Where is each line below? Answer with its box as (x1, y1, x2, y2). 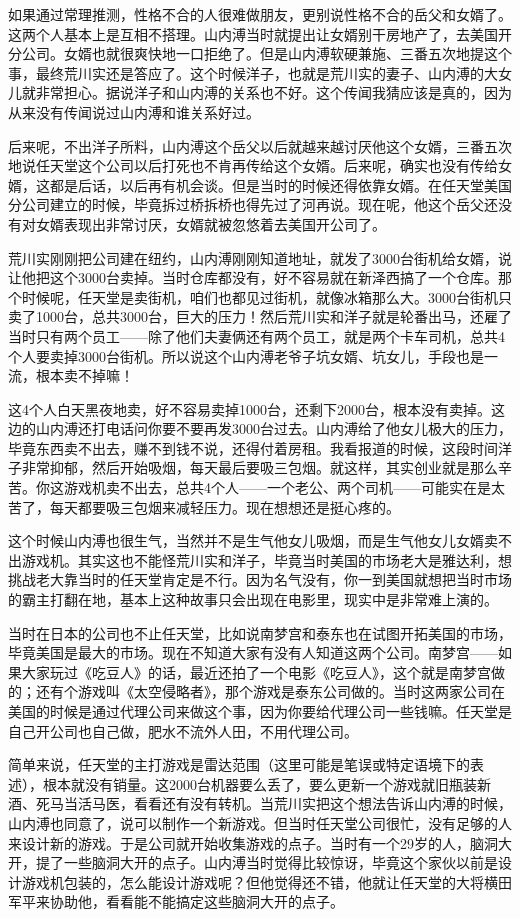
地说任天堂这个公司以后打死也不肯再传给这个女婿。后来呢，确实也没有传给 (8, 155, 498, 176)
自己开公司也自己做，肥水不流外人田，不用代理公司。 (8, 720, 358, 741)
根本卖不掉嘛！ (35, 365, 134, 386)
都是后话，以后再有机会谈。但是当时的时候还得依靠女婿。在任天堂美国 (49, 174, 512, 195)
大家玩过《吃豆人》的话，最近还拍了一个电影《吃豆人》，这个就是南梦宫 (21, 661, 491, 682)
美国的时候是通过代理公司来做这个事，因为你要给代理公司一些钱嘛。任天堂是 (8, 701, 512, 721)
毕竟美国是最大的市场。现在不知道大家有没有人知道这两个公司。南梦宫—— (8, 642, 498, 663)
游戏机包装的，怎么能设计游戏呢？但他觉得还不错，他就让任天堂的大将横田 (21, 871, 512, 892)
